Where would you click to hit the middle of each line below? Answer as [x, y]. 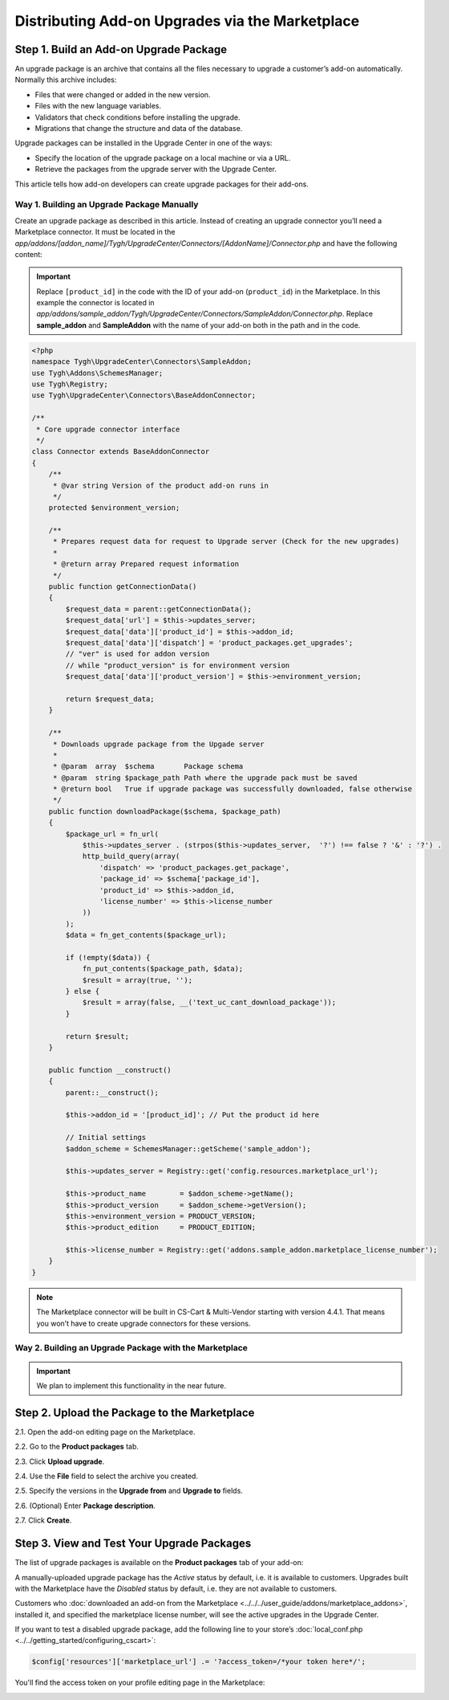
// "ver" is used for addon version [138, 654]
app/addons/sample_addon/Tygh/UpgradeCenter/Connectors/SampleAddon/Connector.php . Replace [204, 314]
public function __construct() [110, 1070]
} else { [83, 991]
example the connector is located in [96, 303]
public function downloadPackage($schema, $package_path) [165, 811]
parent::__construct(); [112, 1092]
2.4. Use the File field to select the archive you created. [106, 1476]
